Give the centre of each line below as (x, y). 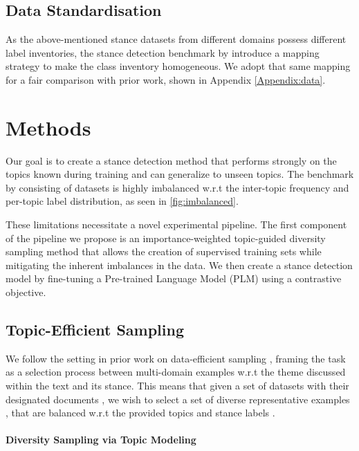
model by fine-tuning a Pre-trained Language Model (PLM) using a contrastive (174, 278)
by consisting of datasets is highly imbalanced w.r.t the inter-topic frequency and (177, 187)
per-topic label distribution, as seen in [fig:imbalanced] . (122, 201)
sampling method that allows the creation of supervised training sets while (164, 251)
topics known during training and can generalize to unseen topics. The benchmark (180, 174)
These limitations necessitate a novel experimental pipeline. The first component (176, 224)
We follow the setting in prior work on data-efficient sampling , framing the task (176, 358)
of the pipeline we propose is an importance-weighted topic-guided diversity (166, 238)
